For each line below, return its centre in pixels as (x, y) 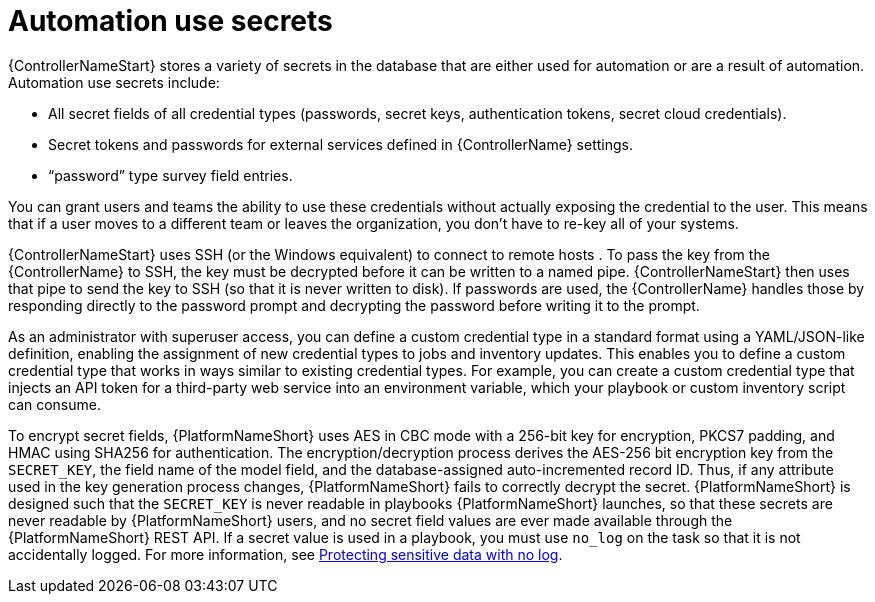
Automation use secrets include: (114, 82)
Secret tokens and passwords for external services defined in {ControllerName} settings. (340, 144)
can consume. (54, 404)
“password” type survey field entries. (170, 175)
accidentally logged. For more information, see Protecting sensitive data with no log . (285, 554)
